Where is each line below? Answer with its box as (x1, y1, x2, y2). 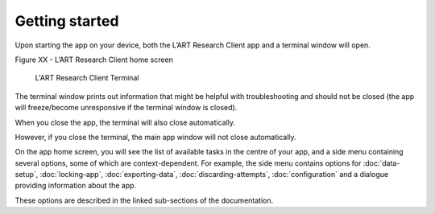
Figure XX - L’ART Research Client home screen (14, 55, 173, 64)
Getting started (14, 12, 119, 30)
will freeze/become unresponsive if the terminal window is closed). (14, 103, 238, 113)
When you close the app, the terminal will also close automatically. (14, 117, 236, 127)
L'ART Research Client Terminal (35, 73, 139, 83)
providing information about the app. (14, 181, 137, 191)
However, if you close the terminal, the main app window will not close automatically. (14, 132, 297, 142)
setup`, (14, 170, 39, 179)
